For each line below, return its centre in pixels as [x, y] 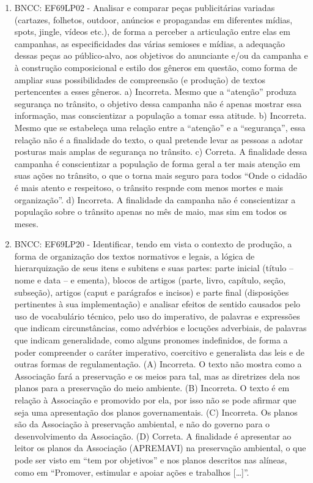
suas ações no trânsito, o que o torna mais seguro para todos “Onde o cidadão [161, 175]
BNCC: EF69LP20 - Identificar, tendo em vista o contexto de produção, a [153, 244]
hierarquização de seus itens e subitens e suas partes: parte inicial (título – [154, 268]
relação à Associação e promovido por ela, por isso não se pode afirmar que [155, 400]
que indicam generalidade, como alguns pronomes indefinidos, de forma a [151, 340]
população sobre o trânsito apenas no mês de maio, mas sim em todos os [150, 212]
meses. [26, 223]
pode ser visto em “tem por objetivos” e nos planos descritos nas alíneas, [151, 459]
